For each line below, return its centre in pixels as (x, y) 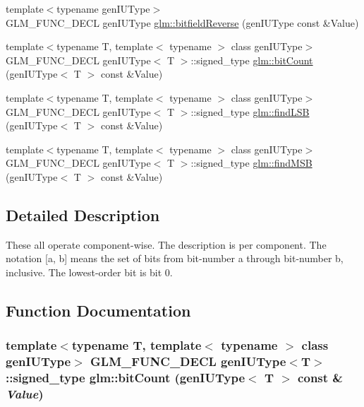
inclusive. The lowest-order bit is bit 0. (89, 272)
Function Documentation (98, 310)
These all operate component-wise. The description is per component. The (166, 244)
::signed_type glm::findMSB (251, 163)
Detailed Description (83, 214)
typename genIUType (103, 8)
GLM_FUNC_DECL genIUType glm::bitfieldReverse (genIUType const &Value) (182, 22)
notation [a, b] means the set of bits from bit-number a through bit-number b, (175, 258)
